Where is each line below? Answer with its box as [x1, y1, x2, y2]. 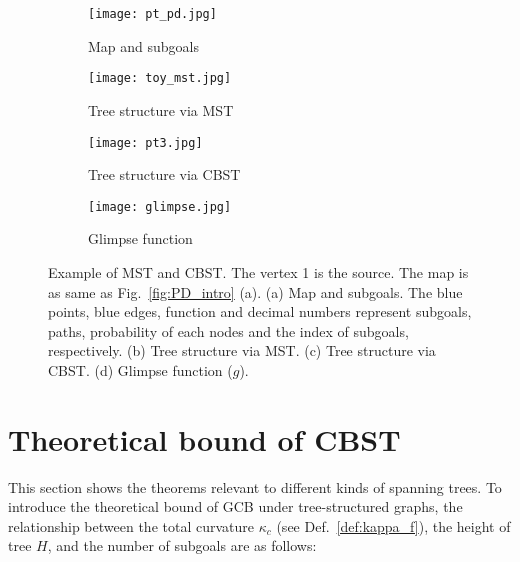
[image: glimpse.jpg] [88, 199, 232, 214]
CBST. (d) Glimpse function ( [48, 359, 233, 380]
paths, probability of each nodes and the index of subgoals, [48, 320, 409, 341]
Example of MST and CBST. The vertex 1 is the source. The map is [48, 262, 469, 282]
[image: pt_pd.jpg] [88, 7, 217, 21]
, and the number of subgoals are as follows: [47, 535, 317, 556]
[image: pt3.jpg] [88, 135, 203, 150]
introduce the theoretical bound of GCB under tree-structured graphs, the [8, 496, 463, 517]
